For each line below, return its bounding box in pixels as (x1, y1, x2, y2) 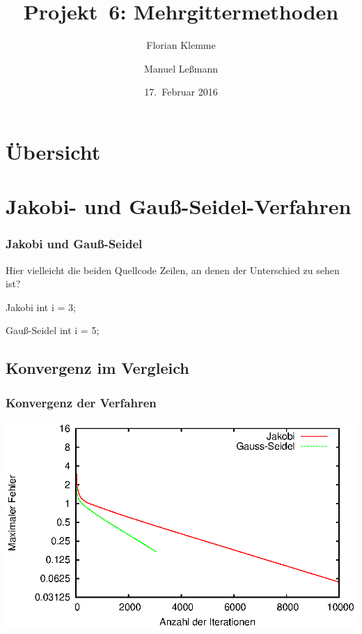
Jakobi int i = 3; (6, 299, 76, 314)
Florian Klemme (146, 38, 216, 52)
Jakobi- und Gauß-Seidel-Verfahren (6, 192, 352, 220)
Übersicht (6, 137, 101, 165)
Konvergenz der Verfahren (6, 393, 157, 411)
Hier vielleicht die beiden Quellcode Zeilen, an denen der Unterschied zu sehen (6, 262, 340, 277)
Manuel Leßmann (144, 61, 218, 75)
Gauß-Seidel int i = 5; (6, 323, 100, 338)
